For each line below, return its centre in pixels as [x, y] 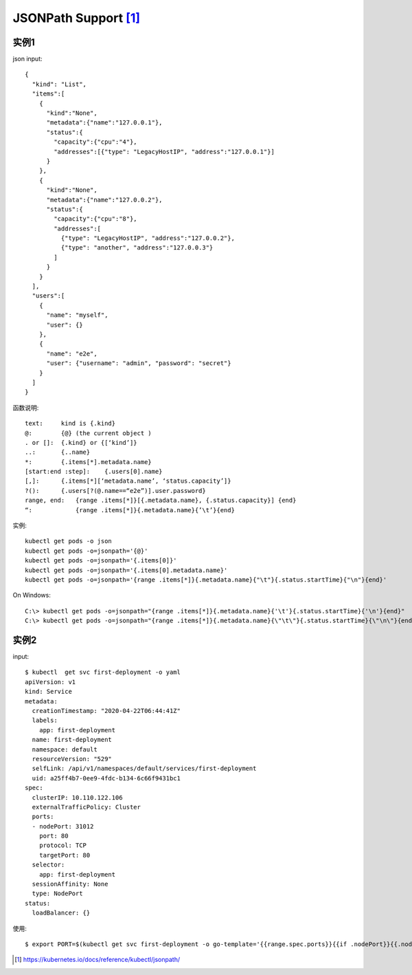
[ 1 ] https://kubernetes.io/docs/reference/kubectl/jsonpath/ [98, 960]
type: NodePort [57, 894]
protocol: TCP [63, 845]
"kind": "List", [59, 84]
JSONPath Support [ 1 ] [77, 18]
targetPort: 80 [65, 855]
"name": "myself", [77, 315]
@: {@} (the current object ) [89, 433]
